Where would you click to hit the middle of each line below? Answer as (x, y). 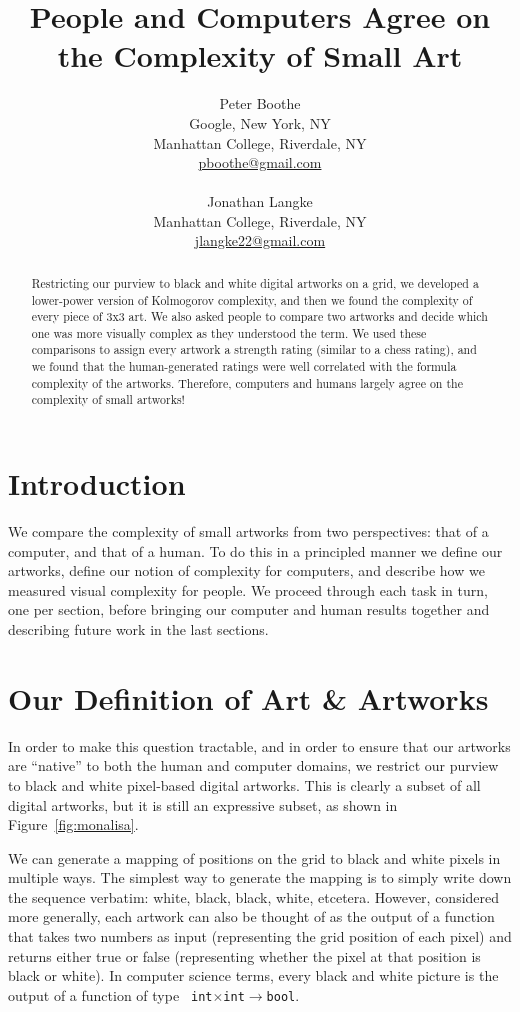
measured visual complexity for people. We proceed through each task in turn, (248, 589)
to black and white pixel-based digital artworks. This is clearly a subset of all (244, 784)
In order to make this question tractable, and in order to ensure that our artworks (259, 745)
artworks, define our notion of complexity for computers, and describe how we (246, 570)
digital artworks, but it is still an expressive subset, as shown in (203, 804)
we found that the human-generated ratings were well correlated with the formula (244, 366)
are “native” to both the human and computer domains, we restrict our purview (253, 765)
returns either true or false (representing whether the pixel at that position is (244, 955)
